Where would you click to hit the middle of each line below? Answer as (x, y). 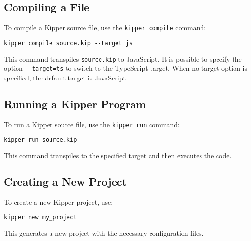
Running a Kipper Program (75, 104)
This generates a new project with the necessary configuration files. (104, 233)
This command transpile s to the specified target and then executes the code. (118, 155)
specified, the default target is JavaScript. (66, 77)
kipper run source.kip (41, 140)
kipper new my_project (41, 217)
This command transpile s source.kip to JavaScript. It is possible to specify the (123, 58)
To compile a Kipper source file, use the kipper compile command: (105, 27)
